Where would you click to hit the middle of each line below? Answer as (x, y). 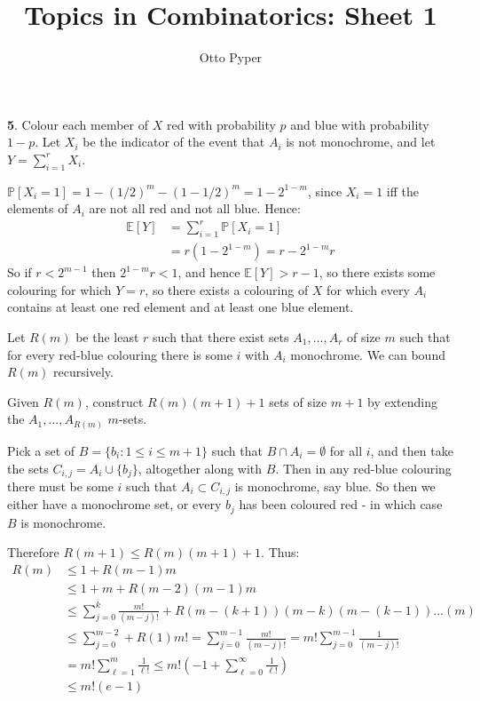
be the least (107, 337)
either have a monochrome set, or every (114, 504)
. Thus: (280, 552)
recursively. (83, 372)
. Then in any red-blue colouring (363, 468)
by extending (403, 401)
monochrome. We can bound (368, 354)
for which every (368, 289)
